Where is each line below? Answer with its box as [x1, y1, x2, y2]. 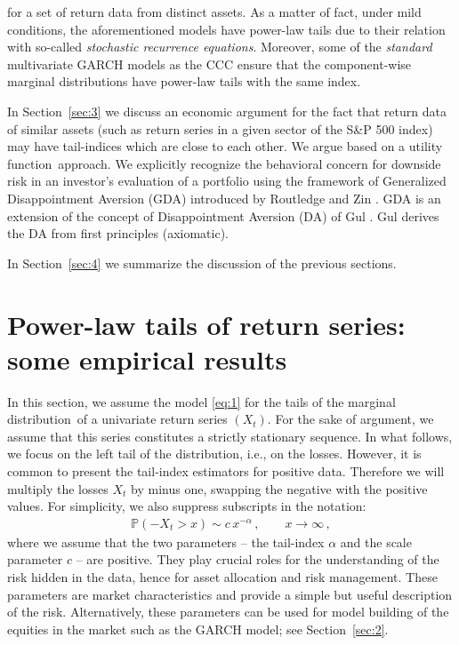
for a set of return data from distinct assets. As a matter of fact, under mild [7, 3, 422, 20]
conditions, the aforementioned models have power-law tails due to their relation [7, 20, 446, 38]
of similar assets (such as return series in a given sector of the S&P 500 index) [7, 119, 433, 138]
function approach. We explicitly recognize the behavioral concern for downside [7, 154, 441, 172]
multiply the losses [7, 479, 109, 498]
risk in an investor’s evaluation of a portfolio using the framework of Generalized [7, 171, 447, 190]
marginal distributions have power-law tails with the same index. [7, 72, 361, 91]
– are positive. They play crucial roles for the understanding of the [76, 550, 439, 569]
